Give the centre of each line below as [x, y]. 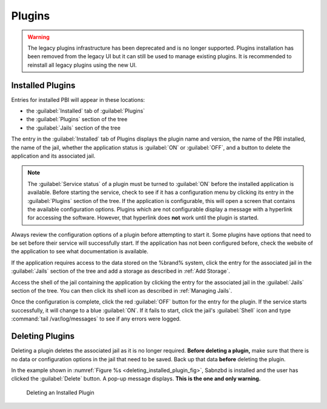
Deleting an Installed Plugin [60, 392]
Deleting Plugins [43, 336]
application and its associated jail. [53, 156]
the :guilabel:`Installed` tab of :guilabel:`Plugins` [86, 111]
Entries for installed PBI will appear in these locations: [78, 99]
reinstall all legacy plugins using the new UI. [82, 65]
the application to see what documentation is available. [80, 251]
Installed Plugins [43, 85]
